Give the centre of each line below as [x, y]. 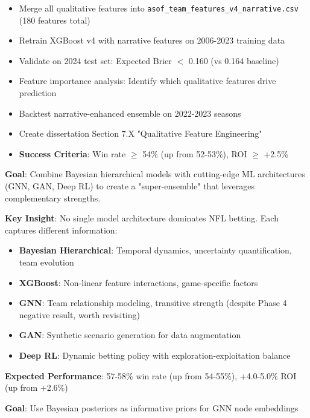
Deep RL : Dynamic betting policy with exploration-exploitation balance [155, 355]
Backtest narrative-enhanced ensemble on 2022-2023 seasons [130, 113]
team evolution [46, 262]
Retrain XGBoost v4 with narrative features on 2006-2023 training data [152, 40]
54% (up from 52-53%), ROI [195, 153]
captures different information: [61, 230]
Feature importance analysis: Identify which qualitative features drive [147, 81]
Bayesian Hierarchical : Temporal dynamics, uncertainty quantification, [155, 250]
